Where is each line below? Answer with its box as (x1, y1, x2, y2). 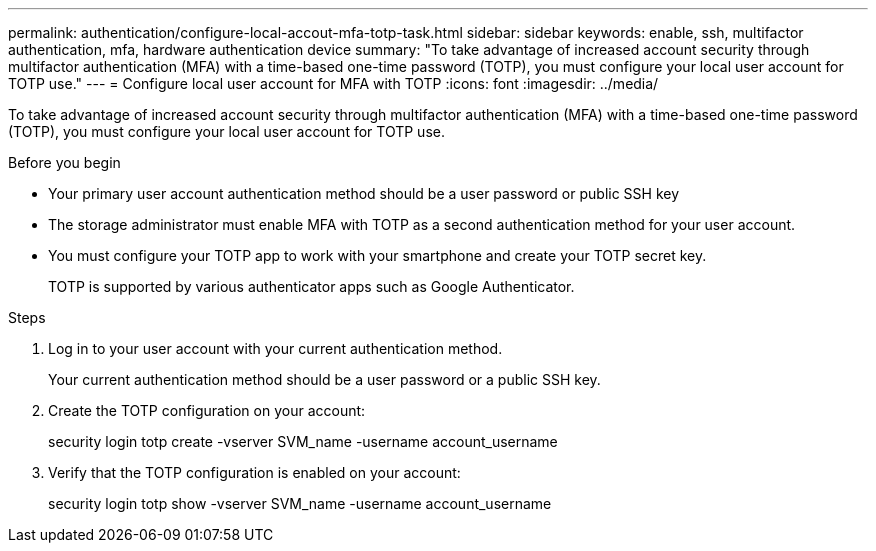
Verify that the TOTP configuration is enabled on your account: (48, 464, 461, 481)
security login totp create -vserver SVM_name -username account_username (48, 433, 558, 450)
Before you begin (8, 154, 121, 171)
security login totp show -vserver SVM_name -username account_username (48, 495, 552, 512)
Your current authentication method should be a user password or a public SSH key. (48, 371, 601, 388)
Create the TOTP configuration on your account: (48, 402, 366, 419)
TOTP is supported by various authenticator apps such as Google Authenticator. (48, 278, 575, 295)
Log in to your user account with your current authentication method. (48, 340, 503, 357)
